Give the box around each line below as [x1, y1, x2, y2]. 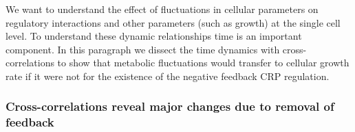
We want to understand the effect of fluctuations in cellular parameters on [6, 2, 319, 16]
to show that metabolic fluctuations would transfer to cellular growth [57, 55, 349, 70]
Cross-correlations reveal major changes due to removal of [6, 98, 334, 115]
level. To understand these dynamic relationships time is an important [6, 29, 302, 43]
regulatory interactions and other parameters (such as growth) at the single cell [6, 15, 341, 29]
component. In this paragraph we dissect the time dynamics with [6, 42, 280, 56]
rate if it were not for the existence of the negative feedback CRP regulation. [6, 68, 330, 83]
